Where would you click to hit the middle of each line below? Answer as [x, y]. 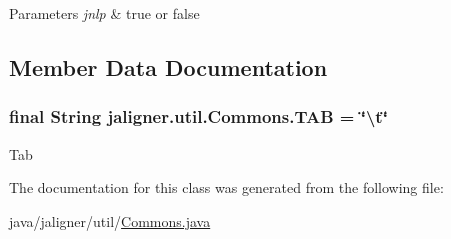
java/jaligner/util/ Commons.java [110, 220]
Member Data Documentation [168, 66]
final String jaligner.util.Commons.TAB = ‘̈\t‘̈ [198, 116]
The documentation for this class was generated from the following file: [226, 187]
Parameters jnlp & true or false [104, 13]
